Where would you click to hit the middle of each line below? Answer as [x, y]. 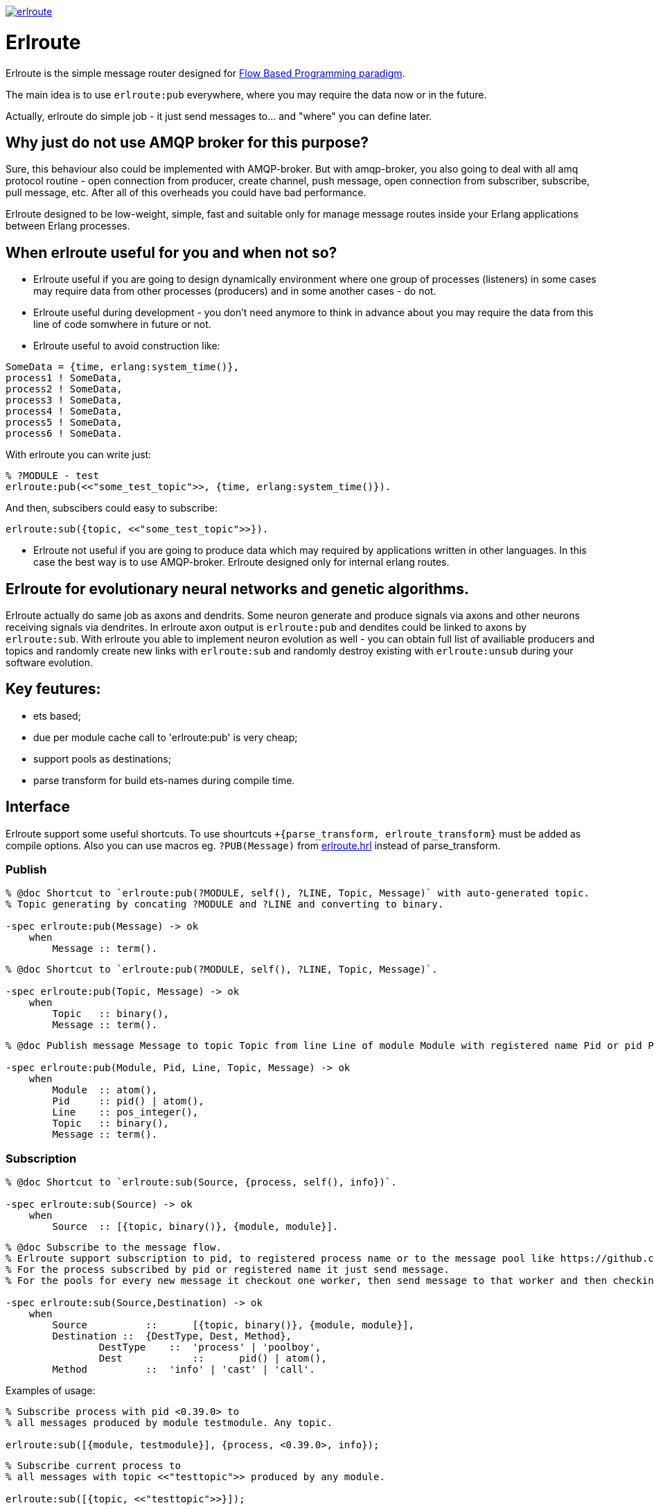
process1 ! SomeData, [64, 378]
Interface [38, 807]
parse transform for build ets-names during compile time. [164, 780]
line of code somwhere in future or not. [122, 324]
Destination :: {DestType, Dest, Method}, [172, 1336]
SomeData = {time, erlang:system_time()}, [123, 367]
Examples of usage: [51, 1391]
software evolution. [49, 663]
